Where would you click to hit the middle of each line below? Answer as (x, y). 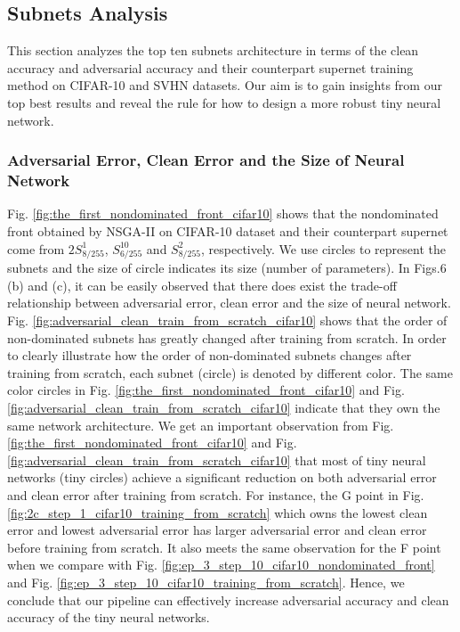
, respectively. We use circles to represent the (323, 248)
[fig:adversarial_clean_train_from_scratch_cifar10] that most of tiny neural (217, 460)
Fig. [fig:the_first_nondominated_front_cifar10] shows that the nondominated (223, 213)
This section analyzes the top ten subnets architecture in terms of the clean (213, 50)
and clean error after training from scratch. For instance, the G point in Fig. (216, 494)
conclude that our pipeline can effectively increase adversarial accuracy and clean (228, 599)
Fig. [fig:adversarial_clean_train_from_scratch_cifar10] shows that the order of (227, 320)
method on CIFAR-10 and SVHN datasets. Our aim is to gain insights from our (225, 85)
